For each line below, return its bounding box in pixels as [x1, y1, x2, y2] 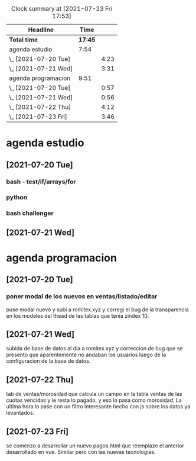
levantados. [6, 410, 35, 417]
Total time [9, 36, 38, 44]
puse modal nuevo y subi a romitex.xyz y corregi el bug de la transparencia [6, 306, 189, 313]
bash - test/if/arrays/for [6, 178, 77, 186]
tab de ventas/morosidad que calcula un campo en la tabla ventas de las [6, 391, 182, 398]
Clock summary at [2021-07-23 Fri [11, 5, 113, 12]
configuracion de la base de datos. [6, 357, 91, 365]
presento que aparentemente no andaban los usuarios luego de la [6, 351, 166, 359]
